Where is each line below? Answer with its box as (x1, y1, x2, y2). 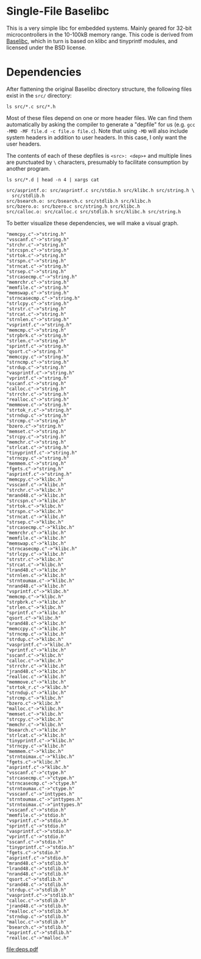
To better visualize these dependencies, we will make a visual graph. (6, 219, 178, 227)
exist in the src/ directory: (6, 91, 72, 99)
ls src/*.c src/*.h (6, 104, 56, 110)
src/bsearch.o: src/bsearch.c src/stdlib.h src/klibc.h (6, 198, 151, 204)
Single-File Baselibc (6, 4, 110, 18)
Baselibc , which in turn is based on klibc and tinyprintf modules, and (6, 37, 178, 44)
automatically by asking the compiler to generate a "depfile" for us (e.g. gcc (6, 121, 196, 128)
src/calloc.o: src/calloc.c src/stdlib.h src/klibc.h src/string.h (6, 208, 182, 214)
